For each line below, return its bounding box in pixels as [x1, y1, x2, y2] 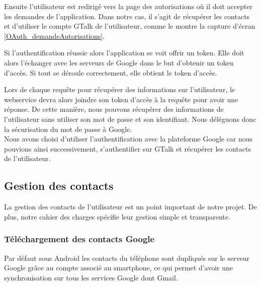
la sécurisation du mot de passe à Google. [4, 123, 132, 134]
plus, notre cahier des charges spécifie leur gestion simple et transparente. [4, 211, 230, 222]
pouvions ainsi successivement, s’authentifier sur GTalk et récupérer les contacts [4, 143, 251, 154]
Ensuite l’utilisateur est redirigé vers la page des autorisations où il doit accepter [4, 1, 253, 11]
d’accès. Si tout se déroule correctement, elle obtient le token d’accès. [4, 67, 217, 78]
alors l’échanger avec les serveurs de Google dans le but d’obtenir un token [4, 57, 234, 67]
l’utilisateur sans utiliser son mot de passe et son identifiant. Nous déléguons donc [4, 113, 256, 124]
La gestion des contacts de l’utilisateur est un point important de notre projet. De [4, 201, 257, 212]
